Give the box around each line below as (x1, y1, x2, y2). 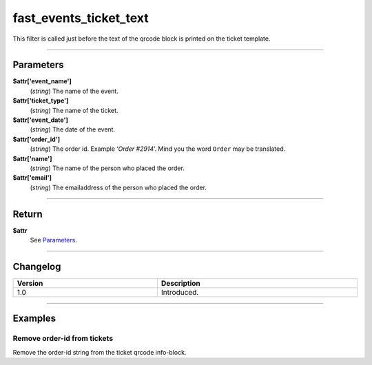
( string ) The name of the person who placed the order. (30, 164, 185, 172)
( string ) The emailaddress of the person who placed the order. (30, 183, 207, 191)
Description (161, 278, 200, 288)
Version (17, 278, 43, 288)
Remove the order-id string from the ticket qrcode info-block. (12, 348, 187, 356)
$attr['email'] (12, 174, 52, 182)
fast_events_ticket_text (12, 10, 149, 25)
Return (12, 208, 43, 220)
